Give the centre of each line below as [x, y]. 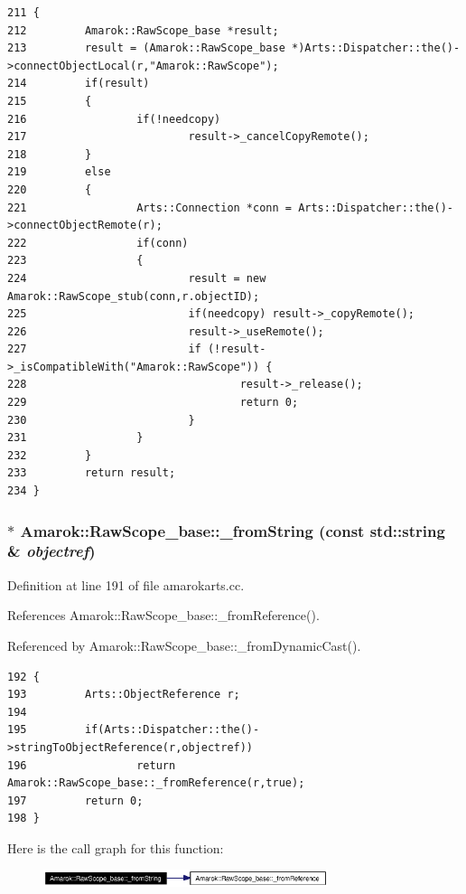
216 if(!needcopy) [114, 119]
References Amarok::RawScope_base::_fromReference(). [163, 615]
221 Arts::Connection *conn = [149, 207]
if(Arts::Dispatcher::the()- [172, 730]
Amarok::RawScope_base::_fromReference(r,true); [156, 783]
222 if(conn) [98, 243]
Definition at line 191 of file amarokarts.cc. [126, 584]
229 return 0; [153, 403]
